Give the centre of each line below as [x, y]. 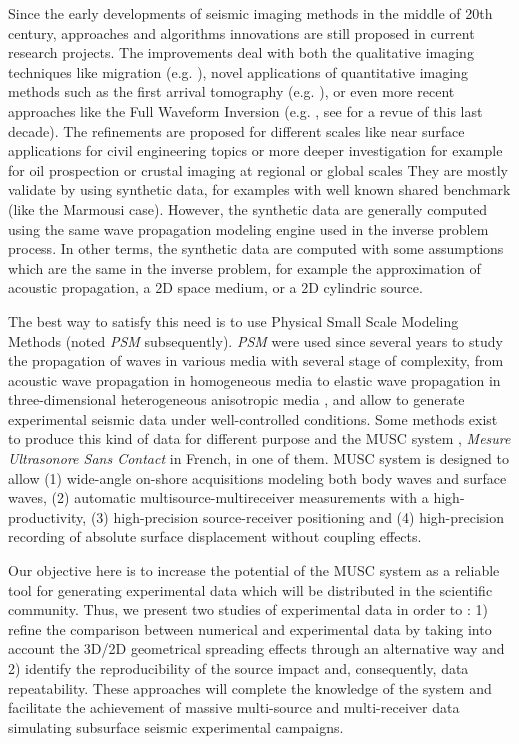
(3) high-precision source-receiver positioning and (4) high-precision [297, 516]
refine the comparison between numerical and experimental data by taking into [250, 628]
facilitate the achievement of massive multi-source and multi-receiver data [234, 707]
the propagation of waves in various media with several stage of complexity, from [256, 360]
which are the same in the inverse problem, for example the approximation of [244, 267]
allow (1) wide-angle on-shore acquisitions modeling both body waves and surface [257, 477]
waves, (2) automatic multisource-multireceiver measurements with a [218, 497]
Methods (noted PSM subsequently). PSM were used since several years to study [255, 340]
